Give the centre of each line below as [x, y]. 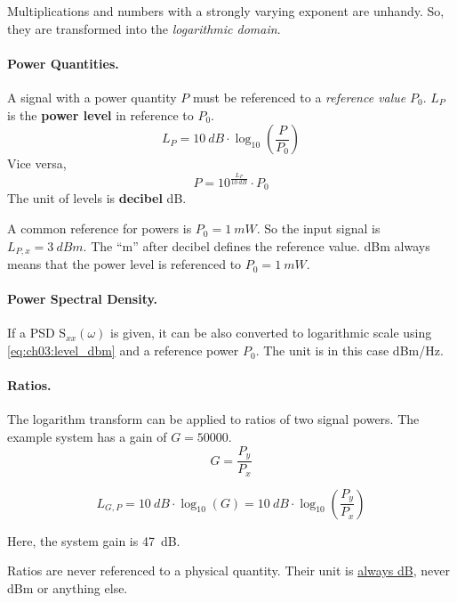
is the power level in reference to [100, 114]
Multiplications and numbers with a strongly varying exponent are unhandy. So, [226, 11]
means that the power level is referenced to [124, 264]
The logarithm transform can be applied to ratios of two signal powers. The [213, 419]
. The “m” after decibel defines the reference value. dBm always [257, 245]
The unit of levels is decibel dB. [97, 198]
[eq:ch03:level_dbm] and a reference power [123, 350]
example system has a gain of [87, 437]
